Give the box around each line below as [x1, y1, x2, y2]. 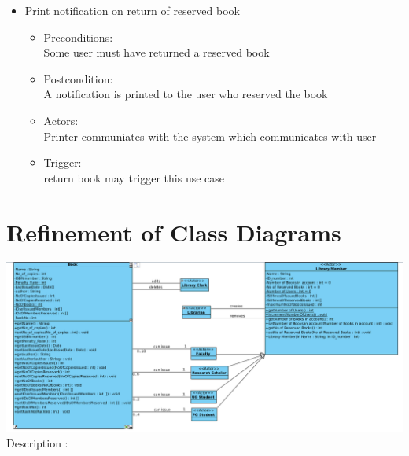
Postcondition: [43, 70, 113, 86]
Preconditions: [43, 28, 113, 45]
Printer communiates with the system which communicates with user [43, 127, 377, 144]
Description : [6, 434, 68, 450]
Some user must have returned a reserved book [43, 44, 270, 61]
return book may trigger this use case [43, 169, 225, 186]
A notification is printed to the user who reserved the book [43, 86, 328, 102]
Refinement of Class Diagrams [6, 215, 341, 248]
